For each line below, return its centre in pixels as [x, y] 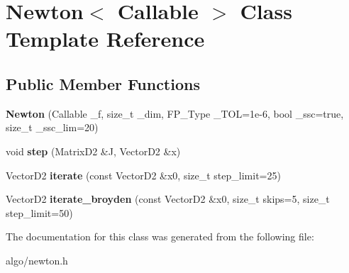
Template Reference [105, 39]
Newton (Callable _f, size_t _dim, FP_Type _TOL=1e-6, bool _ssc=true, [175, 113]
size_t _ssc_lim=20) [52, 127]
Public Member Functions [103, 83]
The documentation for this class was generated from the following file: [160, 236]
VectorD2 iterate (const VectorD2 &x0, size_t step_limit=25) [143, 175]
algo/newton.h [37, 260]
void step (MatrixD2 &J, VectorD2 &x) [93, 151]
